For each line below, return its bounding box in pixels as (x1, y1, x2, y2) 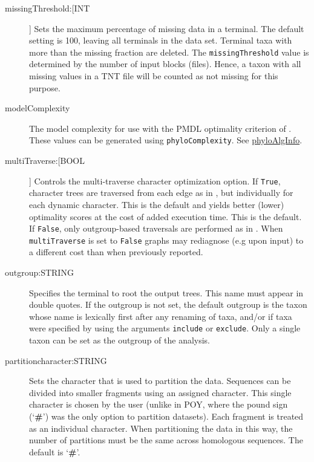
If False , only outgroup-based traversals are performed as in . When (29, 222, 283, 235)
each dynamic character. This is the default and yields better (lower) (29, 198, 284, 210)
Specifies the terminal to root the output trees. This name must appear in (29, 286, 304, 299)
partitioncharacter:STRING (5, 354, 107, 366)
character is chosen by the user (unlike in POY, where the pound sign (29, 398, 288, 411)
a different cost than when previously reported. (29, 246, 203, 258)
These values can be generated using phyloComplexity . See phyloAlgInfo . (29, 134, 303, 146)
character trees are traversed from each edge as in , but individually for (29, 186, 293, 199)
